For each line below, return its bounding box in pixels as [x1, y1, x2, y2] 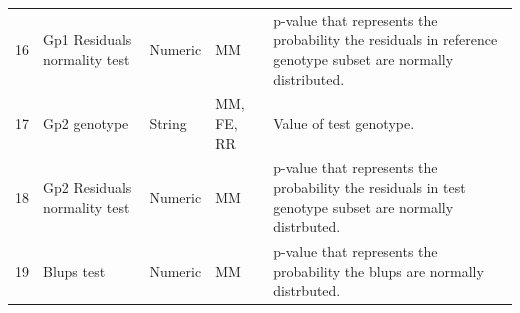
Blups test [43, 260, 106, 281]
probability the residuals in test [273, 177, 466, 197]
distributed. [273, 68, 345, 89]
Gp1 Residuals [43, 29, 132, 50]
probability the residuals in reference [273, 29, 498, 50]
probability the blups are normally [273, 260, 484, 281]
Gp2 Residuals [43, 177, 132, 197]
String [149, 112, 187, 133]
